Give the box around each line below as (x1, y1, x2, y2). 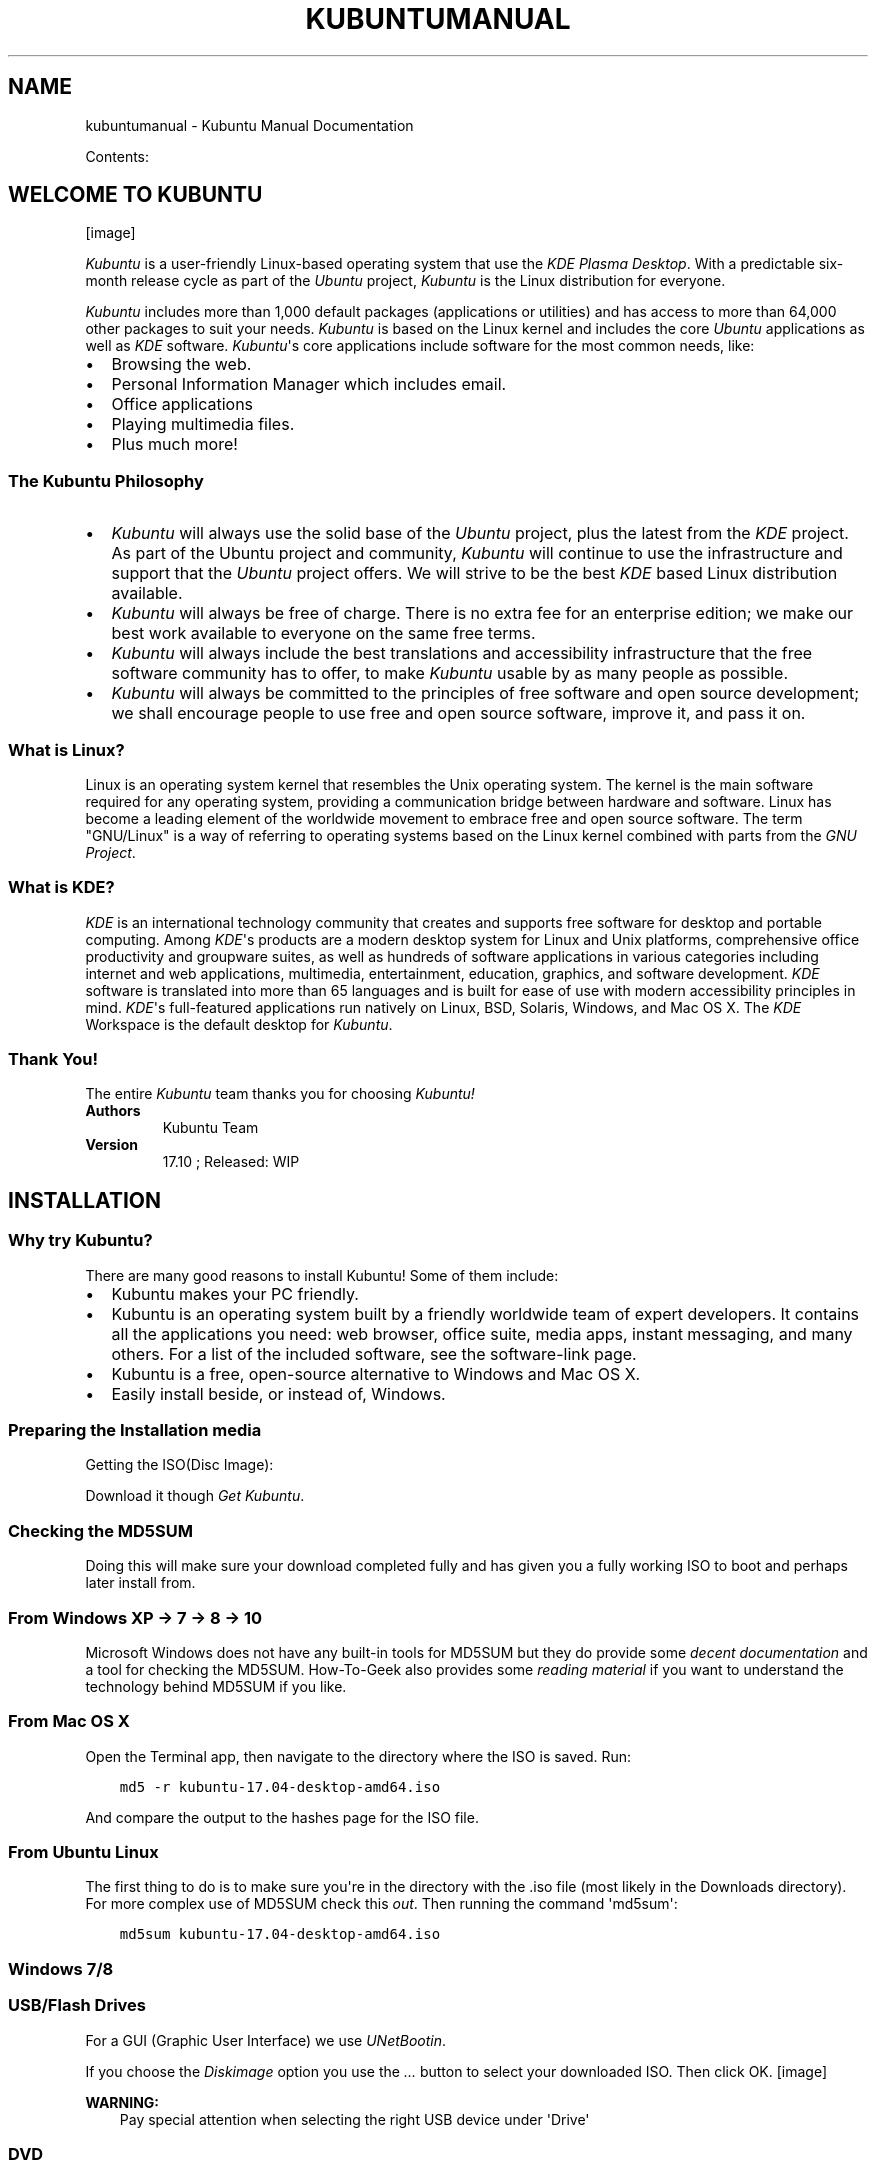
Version (85, 1136, 138, 1154)
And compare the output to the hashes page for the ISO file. (85, 1808, 479, 1826)
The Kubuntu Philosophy (8, 470, 204, 491)
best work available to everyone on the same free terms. (111, 623, 536, 644)
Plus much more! (111, 434, 238, 455)
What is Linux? (8, 739, 125, 760)
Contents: (85, 147, 150, 165)
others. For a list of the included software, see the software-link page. (111, 1343, 637, 1364)
